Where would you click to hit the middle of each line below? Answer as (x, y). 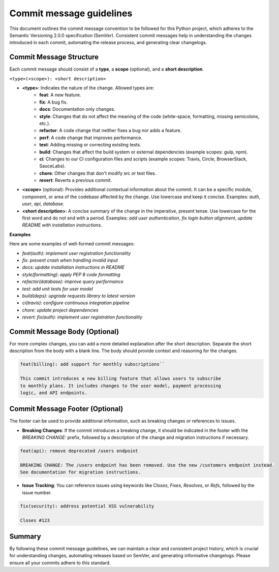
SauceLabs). (53, 166)
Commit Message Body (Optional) (64, 331)
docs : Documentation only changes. (77, 109)
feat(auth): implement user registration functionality (76, 253)
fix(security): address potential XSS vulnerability (87, 506)
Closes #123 (35, 520)
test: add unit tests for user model (58, 289)
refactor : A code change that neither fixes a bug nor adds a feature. (111, 131)
